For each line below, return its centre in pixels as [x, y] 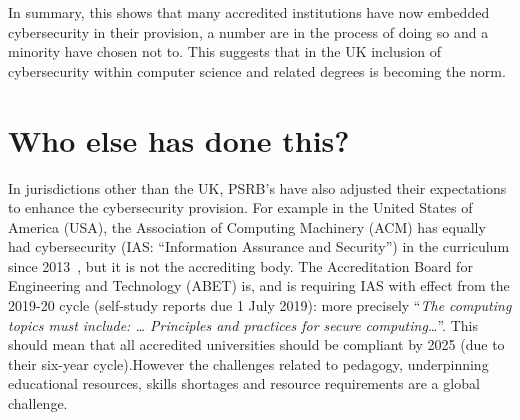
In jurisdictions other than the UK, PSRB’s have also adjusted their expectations [257, 187]
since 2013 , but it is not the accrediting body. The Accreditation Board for [240, 265]
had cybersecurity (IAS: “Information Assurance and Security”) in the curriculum [259, 246]
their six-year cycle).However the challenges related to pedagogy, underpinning [248, 363]
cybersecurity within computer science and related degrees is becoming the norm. [257, 70]
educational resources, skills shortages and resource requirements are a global [244, 383]
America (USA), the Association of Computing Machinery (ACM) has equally [247, 226]
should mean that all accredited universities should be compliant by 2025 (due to [256, 344]
